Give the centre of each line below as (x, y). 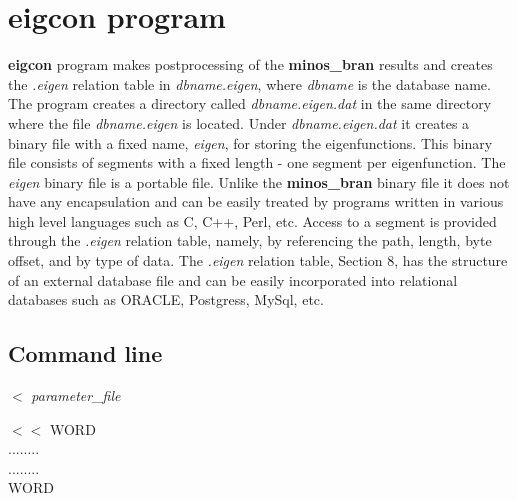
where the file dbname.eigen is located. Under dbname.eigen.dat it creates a (239, 122)
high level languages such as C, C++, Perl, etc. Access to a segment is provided (252, 220)
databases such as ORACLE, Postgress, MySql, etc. (166, 299)
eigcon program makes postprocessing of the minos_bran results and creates (250, 64)
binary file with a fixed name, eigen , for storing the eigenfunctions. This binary (250, 142)
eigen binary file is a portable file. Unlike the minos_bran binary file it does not (259, 181)
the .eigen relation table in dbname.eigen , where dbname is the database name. (249, 83)
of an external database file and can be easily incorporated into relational (233, 279)
